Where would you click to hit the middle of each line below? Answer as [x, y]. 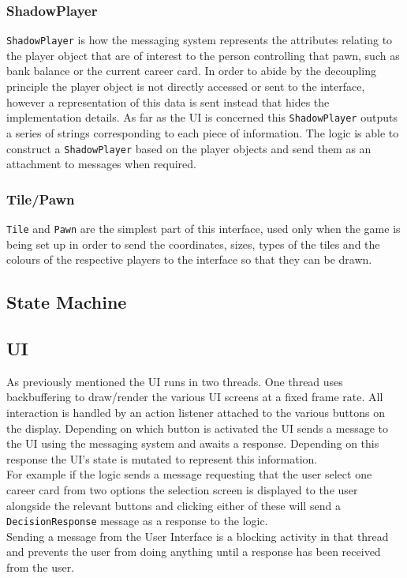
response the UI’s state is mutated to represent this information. [162, 458]
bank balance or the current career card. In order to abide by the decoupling [191, 71]
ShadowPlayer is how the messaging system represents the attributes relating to [200, 40]
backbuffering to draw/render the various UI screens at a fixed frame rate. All [195, 397]
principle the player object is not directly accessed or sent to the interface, [186, 86]
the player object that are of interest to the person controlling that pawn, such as [203, 55]
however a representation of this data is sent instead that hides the [168, 101]
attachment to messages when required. [101, 164]
